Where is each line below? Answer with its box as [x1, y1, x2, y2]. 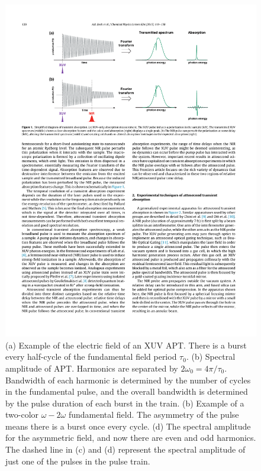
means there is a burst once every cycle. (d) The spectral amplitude [5, 420, 251, 432]
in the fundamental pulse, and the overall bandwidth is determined [5, 385, 248, 398]
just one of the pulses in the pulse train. [5, 454, 150, 467]
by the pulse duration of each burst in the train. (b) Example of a [5, 396, 244, 409]
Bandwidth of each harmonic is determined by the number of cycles [5, 373, 251, 386]
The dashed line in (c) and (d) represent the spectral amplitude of [5, 443, 246, 456]
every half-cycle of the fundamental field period [5, 350, 177, 363]
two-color [5, 408, 39, 421]
